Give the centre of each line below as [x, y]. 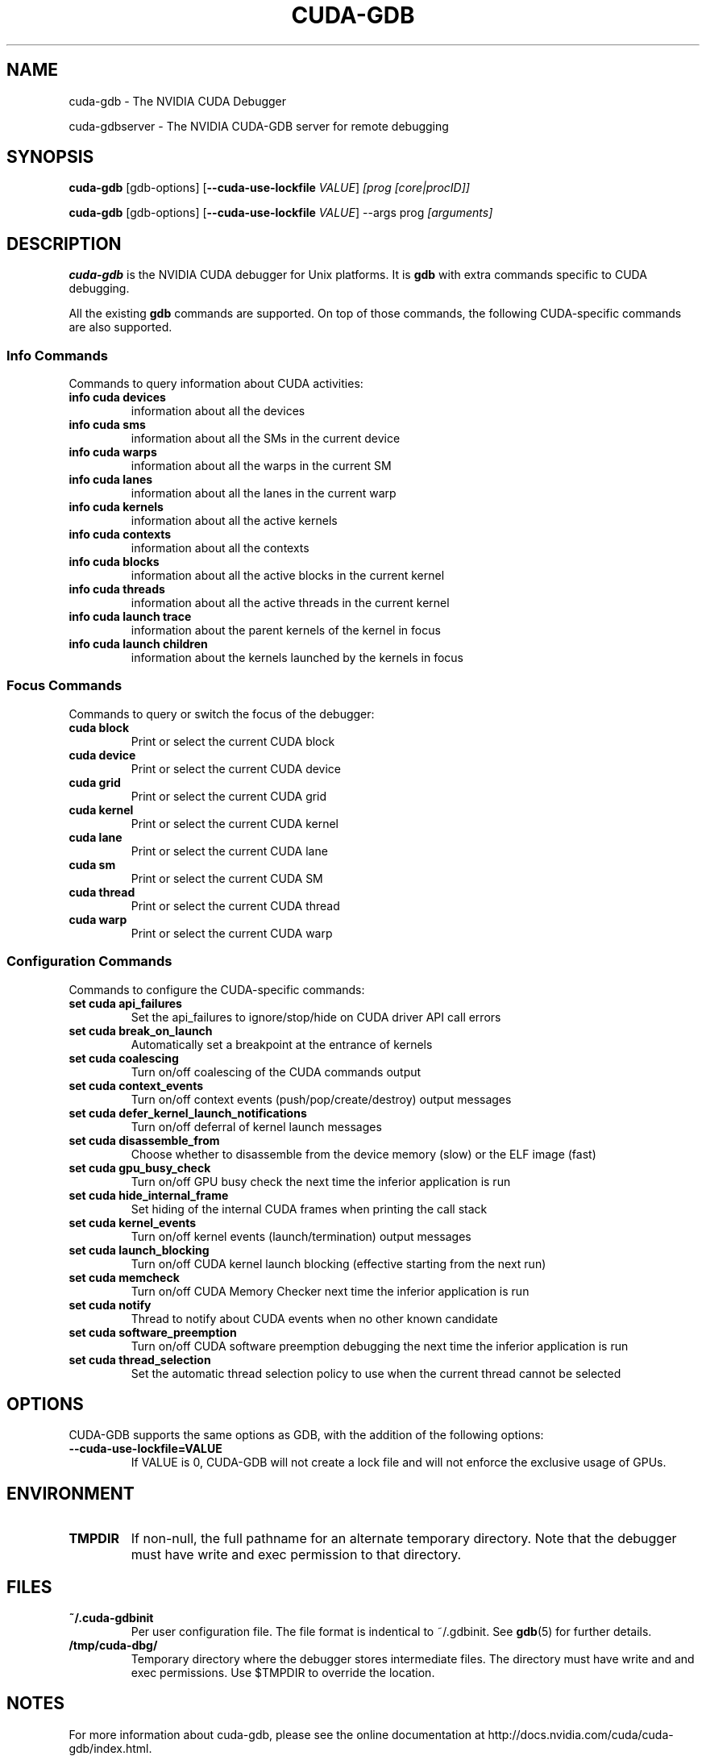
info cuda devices [117, 397]
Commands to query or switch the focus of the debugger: [222, 714]
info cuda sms [107, 425]
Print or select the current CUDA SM [227, 878]
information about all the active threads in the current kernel [290, 603]
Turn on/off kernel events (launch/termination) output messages [301, 1236]
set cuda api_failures [125, 1003]
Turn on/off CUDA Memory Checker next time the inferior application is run [330, 1291]
